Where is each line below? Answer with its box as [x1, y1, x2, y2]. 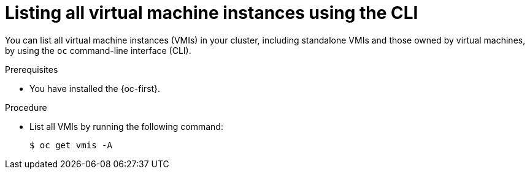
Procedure [5, 102, 47, 113]
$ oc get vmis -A [29, 140, 112, 150]
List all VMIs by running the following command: [29, 121, 223, 132]
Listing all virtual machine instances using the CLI [5, 2, 418, 23]
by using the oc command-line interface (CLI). [5, 45, 191, 56]
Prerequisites [5, 64, 58, 75]
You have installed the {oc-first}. [29, 83, 161, 94]
